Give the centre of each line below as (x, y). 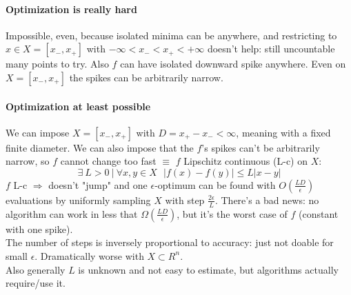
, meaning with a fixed (283, 132)
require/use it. (36, 283)
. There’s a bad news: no (267, 200)
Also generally (36, 269)
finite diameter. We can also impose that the (100, 147)
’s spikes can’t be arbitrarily (261, 147)
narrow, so (28, 161)
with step (185, 200)
